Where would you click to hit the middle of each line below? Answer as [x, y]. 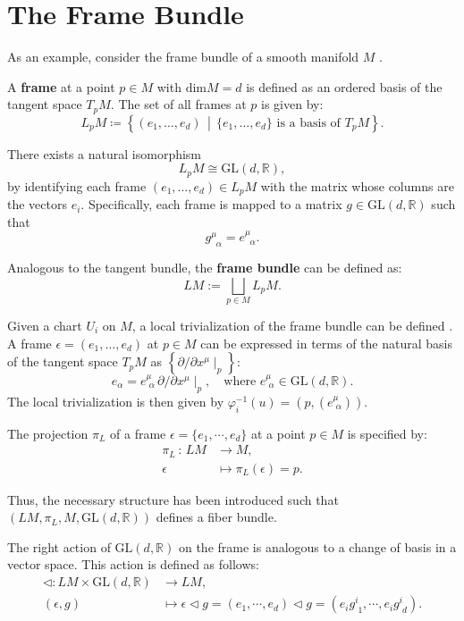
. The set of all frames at [178, 104]
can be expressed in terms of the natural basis [326, 343]
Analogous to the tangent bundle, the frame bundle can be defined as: [205, 268]
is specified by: [387, 433]
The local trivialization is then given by [116, 401]
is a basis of [308, 123]
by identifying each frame [77, 185]
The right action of [59, 546]
